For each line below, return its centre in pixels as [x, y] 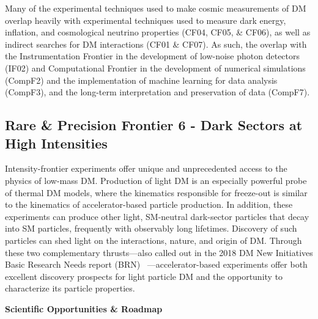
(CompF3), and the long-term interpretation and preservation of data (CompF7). [157, 92]
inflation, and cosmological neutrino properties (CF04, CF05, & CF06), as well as [158, 32]
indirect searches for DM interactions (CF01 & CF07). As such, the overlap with [156, 44]
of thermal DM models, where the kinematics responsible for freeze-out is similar [156, 192]
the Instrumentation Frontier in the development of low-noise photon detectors [153, 56]
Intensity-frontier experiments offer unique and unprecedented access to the [146, 168]
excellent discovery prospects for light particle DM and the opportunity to [144, 276]
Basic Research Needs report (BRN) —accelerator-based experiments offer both [156, 264]
